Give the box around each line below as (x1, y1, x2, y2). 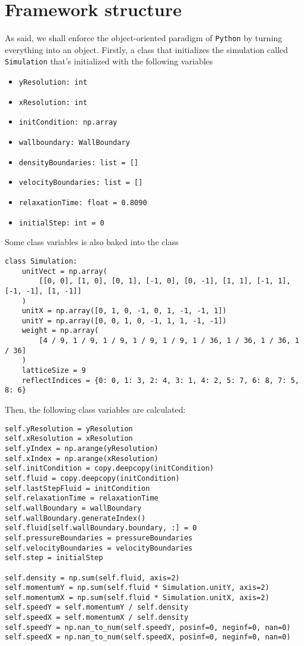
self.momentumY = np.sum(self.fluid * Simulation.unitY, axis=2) (5, 583, 269, 592)
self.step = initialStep (5, 554, 103, 562)
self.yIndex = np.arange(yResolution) (5, 444, 159, 453)
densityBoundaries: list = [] (18, 158, 139, 167)
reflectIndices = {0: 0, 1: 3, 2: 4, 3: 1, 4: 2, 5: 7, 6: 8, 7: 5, (21, 376, 299, 385)
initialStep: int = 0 (18, 218, 104, 227)
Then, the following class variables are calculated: (5, 403, 186, 416)
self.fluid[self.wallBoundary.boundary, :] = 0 (5, 524, 197, 533)
